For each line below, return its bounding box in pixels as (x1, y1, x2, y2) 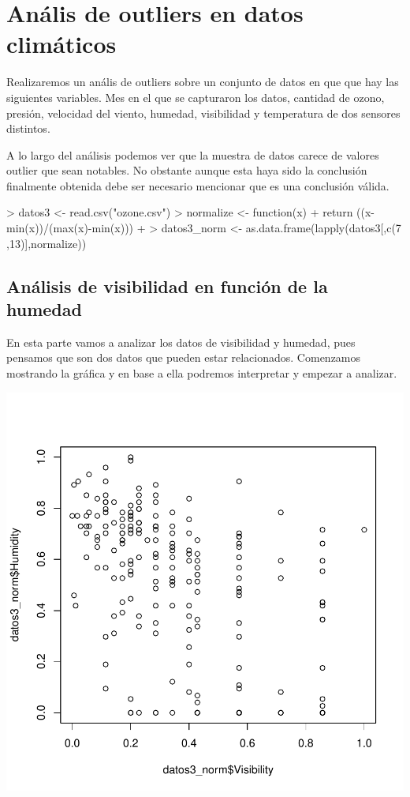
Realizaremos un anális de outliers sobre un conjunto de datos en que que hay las (6, 73, 399, 90)
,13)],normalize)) (6, 235, 87, 251)
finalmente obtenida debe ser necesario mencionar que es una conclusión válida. (6, 177, 389, 194)
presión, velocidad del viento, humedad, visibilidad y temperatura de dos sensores (6, 104, 401, 121)
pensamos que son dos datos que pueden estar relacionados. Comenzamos (6, 349, 361, 366)
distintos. (6, 120, 50, 137)
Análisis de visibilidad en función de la (6, 273, 328, 298)
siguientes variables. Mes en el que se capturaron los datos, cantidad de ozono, (6, 88, 385, 105)
